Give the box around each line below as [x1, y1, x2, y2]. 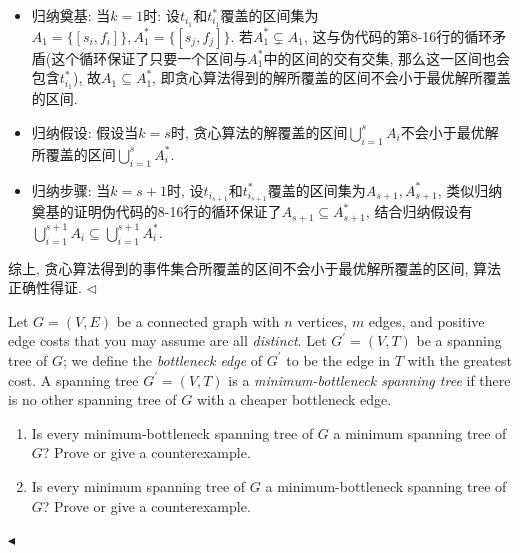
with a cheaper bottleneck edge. [196, 389, 392, 410]
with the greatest [407, 349, 512, 370]
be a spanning [416, 330, 502, 351]
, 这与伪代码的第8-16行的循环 [304, 25, 493, 46]
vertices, [297, 310, 348, 331]
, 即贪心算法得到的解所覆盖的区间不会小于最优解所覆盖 [152, 67, 511, 88]
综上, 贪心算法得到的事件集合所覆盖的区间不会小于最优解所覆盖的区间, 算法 [8, 257, 502, 278]
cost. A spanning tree [8, 369, 139, 390]
